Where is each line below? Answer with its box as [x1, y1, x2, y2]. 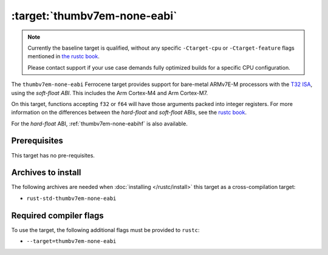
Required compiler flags [11, 210, 104, 220]
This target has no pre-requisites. [11, 151, 95, 159]
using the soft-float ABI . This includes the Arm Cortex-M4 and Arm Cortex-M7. [11, 89, 208, 96]
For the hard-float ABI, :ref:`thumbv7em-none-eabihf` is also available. [11, 120, 188, 127]
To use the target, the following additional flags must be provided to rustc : [11, 226, 200, 233]
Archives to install [11, 167, 81, 178]
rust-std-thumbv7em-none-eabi [26, 194, 117, 202]
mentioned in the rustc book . [27, 53, 100, 60]
